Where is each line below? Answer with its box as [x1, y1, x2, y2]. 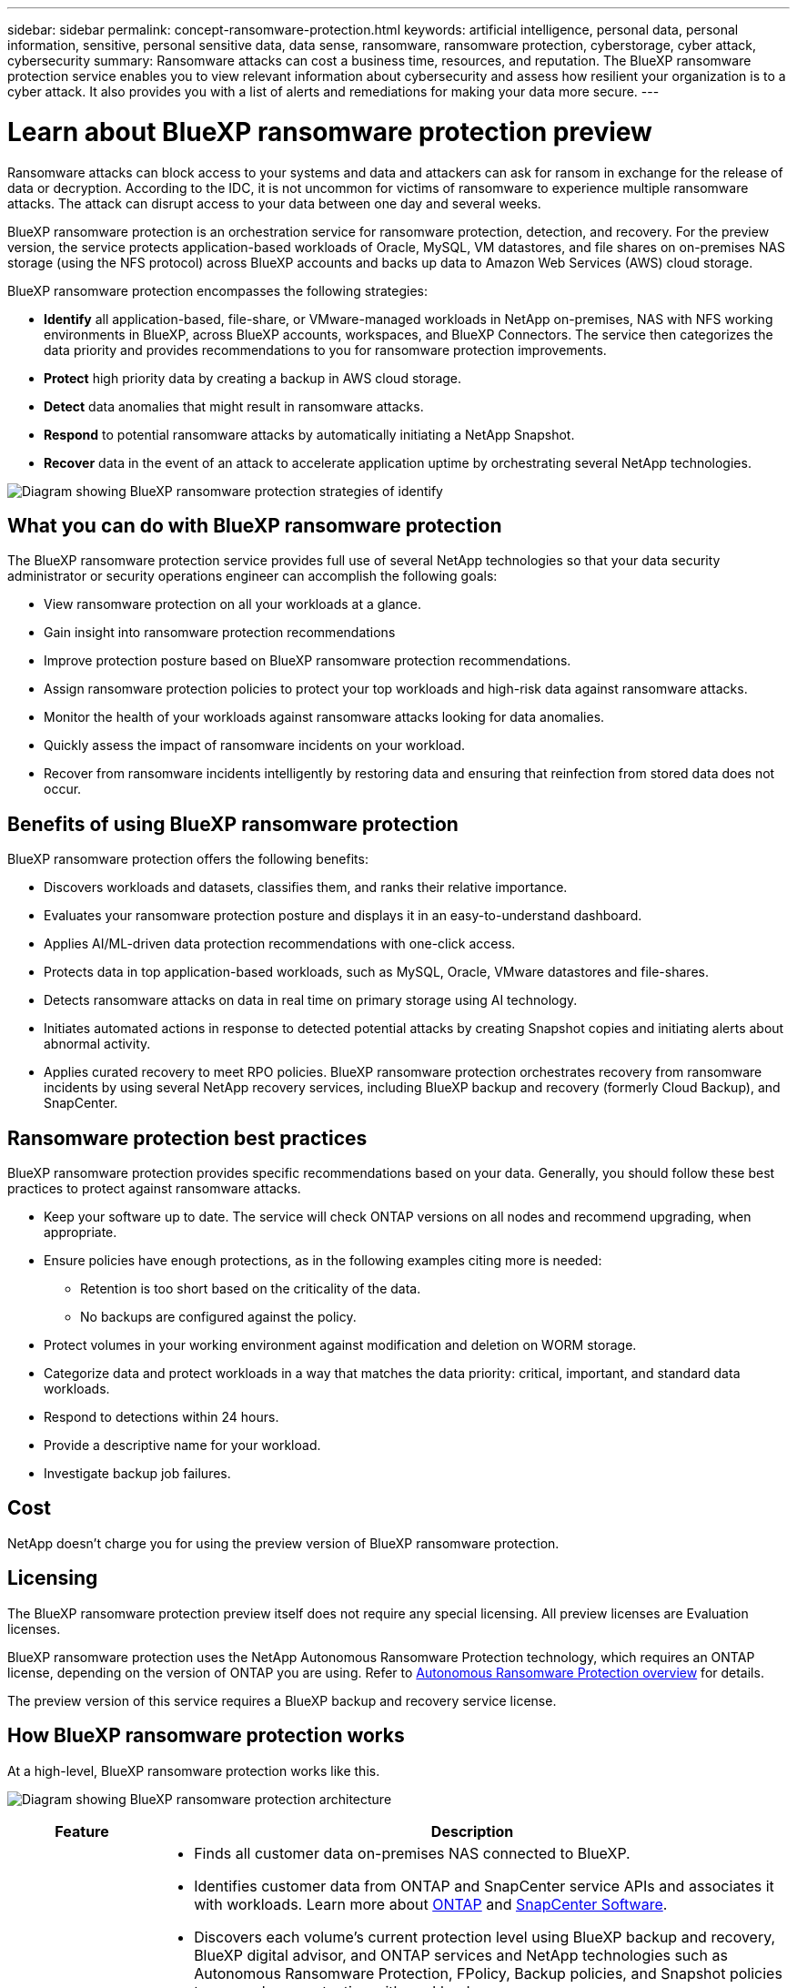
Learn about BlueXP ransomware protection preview [7, 116, 652, 147]
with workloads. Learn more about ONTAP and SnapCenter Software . [194, 1894, 668, 1913]
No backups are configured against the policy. [80, 1309, 357, 1325]
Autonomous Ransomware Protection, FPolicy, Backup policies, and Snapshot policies [194, 1963, 782, 1983]
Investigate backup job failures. [44, 1466, 231, 1482]
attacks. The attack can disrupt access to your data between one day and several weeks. [7, 195, 541, 211]
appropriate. [44, 1224, 117, 1241]
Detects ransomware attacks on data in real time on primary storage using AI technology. [44, 992, 578, 1009]
